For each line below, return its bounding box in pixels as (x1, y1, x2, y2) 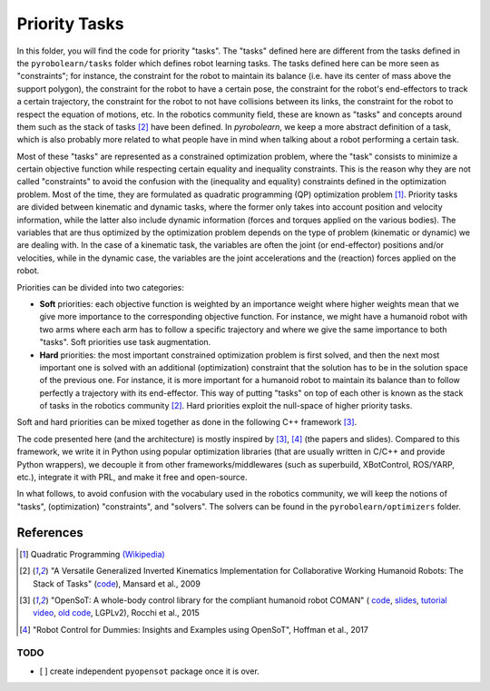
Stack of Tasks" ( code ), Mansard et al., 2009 (33, 577, 201, 589)
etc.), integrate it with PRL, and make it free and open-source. (16, 472, 249, 483)
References (16, 525, 83, 540)
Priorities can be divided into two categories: (16, 281, 185, 292)
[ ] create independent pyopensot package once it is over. (39, 666, 260, 676)
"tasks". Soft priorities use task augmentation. (39, 337, 211, 348)
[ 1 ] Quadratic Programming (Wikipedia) (19, 548, 165, 559)
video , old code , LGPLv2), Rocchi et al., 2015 (33, 607, 200, 618)
